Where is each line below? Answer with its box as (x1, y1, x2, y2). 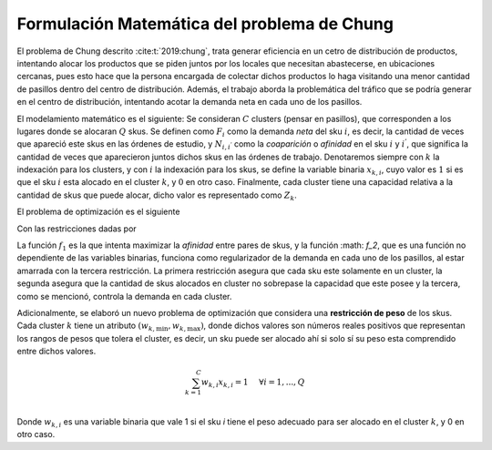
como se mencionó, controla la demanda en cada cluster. (16, 291, 232, 302)
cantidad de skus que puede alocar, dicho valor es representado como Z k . (16, 189, 298, 202)
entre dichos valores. (16, 346, 97, 357)
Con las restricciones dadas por (16, 223, 137, 234)
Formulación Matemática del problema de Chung (16, 14, 394, 34)
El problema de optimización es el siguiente (16, 206, 180, 218)
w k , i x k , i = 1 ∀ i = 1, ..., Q (200, 377, 305, 390)
